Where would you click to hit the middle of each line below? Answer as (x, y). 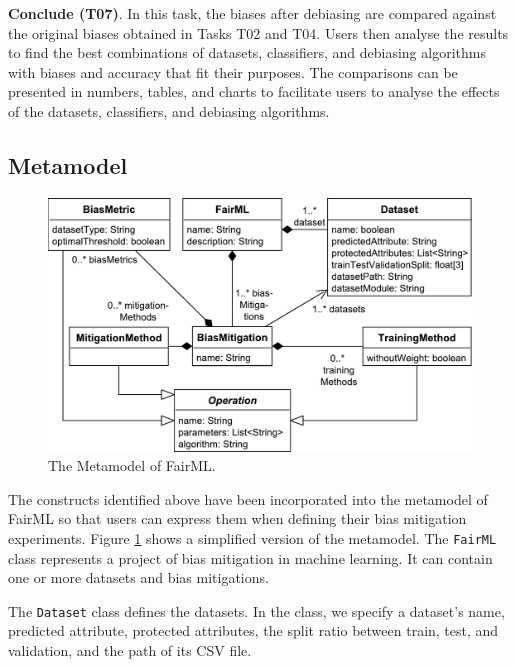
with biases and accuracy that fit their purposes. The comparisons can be (233, 71)
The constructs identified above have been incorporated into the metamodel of (248, 498)
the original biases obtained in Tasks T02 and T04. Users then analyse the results (258, 32)
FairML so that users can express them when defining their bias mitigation (237, 518)
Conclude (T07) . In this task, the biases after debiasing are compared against (252, 13)
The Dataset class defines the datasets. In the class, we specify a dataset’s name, (256, 610)
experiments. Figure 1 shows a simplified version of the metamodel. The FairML (252, 537)
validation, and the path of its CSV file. (130, 650)
